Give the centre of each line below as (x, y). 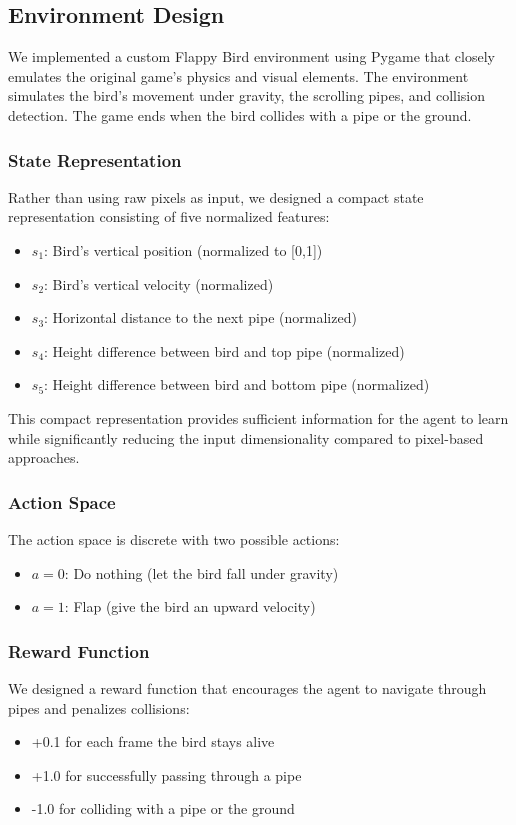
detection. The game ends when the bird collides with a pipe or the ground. (240, 114)
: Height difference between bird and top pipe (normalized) (224, 350)
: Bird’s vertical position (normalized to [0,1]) (183, 249)
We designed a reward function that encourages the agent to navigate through (247, 687)
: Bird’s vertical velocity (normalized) (159, 283)
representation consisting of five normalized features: (169, 216)
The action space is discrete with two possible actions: (174, 538)
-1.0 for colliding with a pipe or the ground (163, 808)
